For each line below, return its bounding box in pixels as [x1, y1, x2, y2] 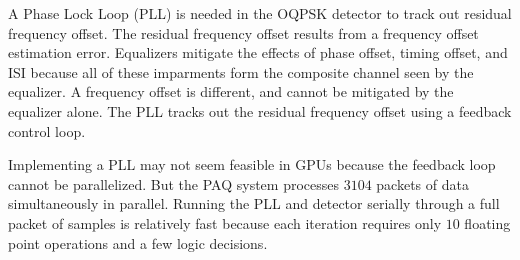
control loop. [8, 120, 86, 141]
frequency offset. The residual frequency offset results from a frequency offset [8, 22, 479, 43]
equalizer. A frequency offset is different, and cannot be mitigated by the [8, 81, 454, 102]
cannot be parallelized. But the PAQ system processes [8, 173, 339, 194]
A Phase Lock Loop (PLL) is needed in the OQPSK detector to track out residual [8, 3, 512, 23]
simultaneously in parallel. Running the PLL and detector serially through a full [8, 193, 500, 214]
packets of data [376, 173, 469, 194]
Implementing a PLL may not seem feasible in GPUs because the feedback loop [8, 154, 496, 175]
